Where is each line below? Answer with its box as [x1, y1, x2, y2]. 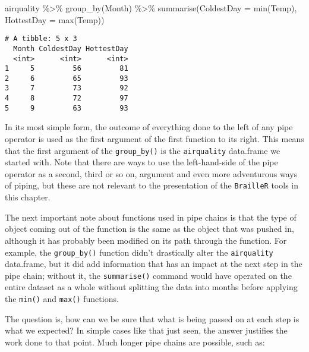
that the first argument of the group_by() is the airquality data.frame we [5, 144, 280, 156]
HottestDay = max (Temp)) [5, 13, 105, 26]
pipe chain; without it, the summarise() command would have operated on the [5, 269, 292, 281]
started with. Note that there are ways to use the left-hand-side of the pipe [5, 156, 278, 168]
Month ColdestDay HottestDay [13, 44, 128, 53]
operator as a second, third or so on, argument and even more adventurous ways [5, 167, 298, 180]
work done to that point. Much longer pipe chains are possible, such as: [5, 335, 265, 348]
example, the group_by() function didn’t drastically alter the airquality [5, 246, 273, 258]
